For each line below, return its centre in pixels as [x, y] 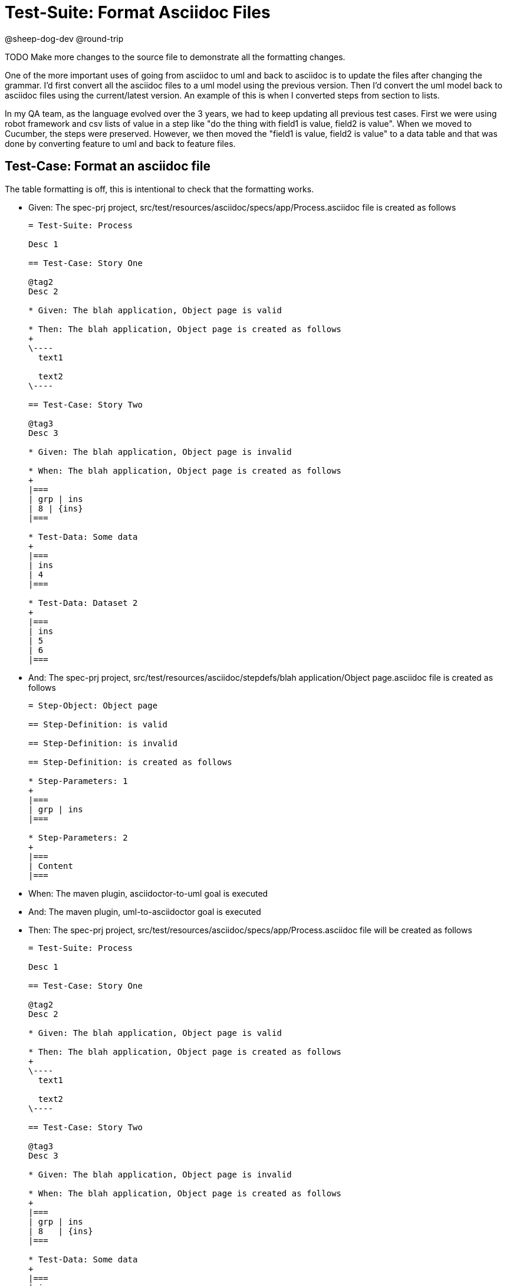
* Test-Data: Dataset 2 [83, 603]
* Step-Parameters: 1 [78, 781]
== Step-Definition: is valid [98, 724]
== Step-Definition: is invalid [103, 743]
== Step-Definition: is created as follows [130, 762]
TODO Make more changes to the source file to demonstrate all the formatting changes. [175, 57]
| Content [51, 866]
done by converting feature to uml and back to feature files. [120, 143]
